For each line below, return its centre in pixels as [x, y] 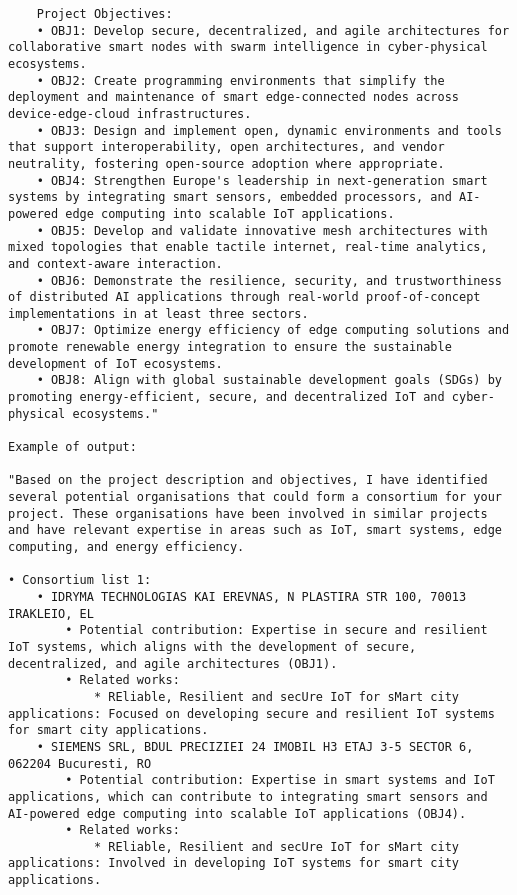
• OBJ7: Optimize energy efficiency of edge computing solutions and [273, 330]
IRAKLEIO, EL [51, 613]
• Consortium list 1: [80, 580]
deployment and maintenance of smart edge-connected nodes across [234, 97]
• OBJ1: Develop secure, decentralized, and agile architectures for [273, 30]
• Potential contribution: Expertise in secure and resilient [276, 630]
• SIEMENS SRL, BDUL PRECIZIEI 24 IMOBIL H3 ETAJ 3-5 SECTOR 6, [255, 746]
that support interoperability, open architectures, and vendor [226, 147]
